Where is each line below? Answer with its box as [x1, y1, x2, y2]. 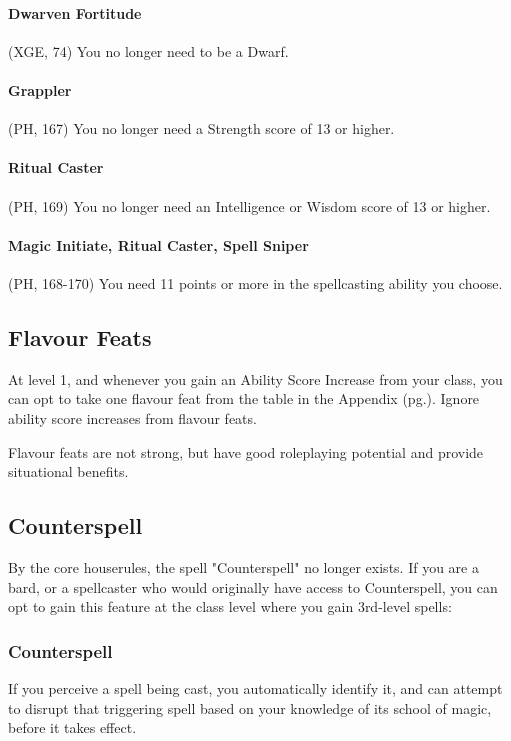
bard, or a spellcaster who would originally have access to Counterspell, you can [8, 576, 498, 597]
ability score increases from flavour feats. [8, 407, 257, 428]
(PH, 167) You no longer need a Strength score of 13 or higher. [8, 118, 395, 139]
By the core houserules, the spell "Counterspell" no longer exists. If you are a [8, 556, 479, 577]
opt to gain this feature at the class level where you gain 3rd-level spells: [8, 596, 452, 617]
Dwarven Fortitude [8, 2, 142, 23]
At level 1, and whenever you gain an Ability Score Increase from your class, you [8, 368, 503, 389]
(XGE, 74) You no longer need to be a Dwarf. [8, 40, 289, 61]
